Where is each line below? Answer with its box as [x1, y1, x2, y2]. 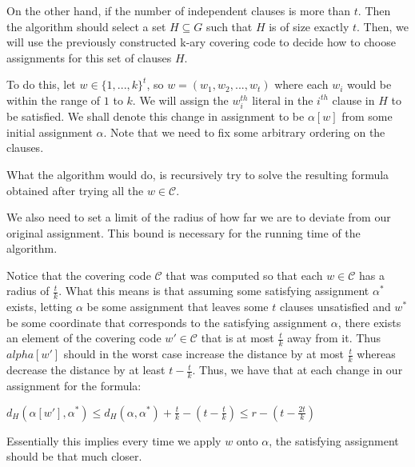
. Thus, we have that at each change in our [192, 361, 403, 378]
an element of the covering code [6, 329, 162, 346]
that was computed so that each [166, 266, 323, 283]
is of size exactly [269, 18, 349, 34]
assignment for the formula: [6, 377, 142, 393]
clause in [332, 91, 375, 108]
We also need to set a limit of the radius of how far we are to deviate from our [6, 209, 391, 226]
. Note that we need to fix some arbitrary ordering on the [103, 123, 385, 140]
